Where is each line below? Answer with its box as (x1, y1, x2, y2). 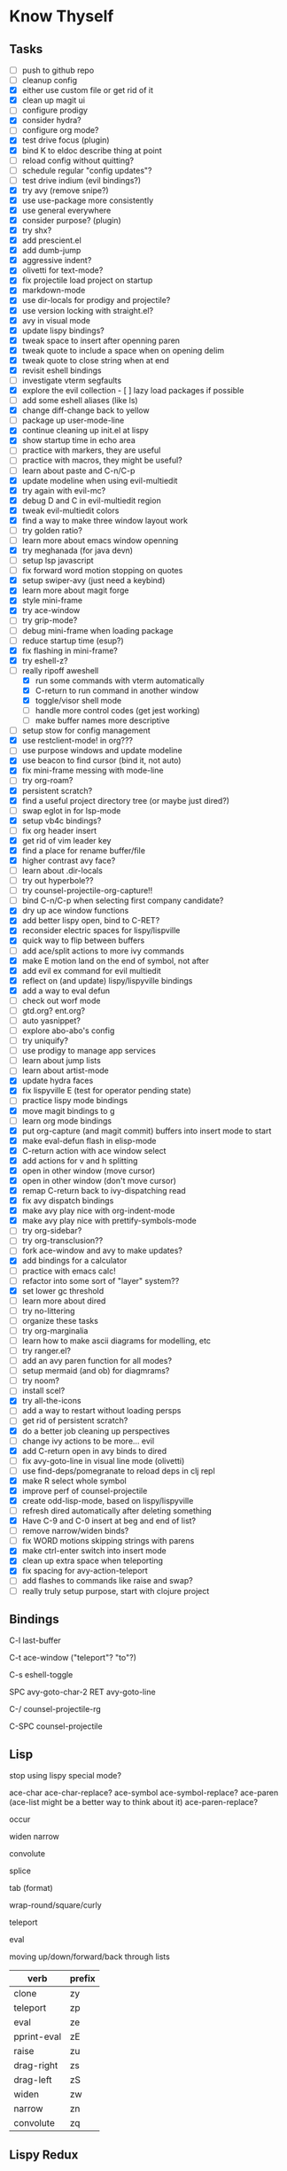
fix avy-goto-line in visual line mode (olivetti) (21, 1455, 185, 1466)
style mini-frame (21, 595, 82, 606)
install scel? (21, 1385, 66, 1397)
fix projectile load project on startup (21, 275, 153, 285)
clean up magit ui (21, 95, 86, 105)
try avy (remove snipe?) (21, 184, 109, 196)
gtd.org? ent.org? (21, 1005, 86, 1015)
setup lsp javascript (21, 556, 95, 566)
